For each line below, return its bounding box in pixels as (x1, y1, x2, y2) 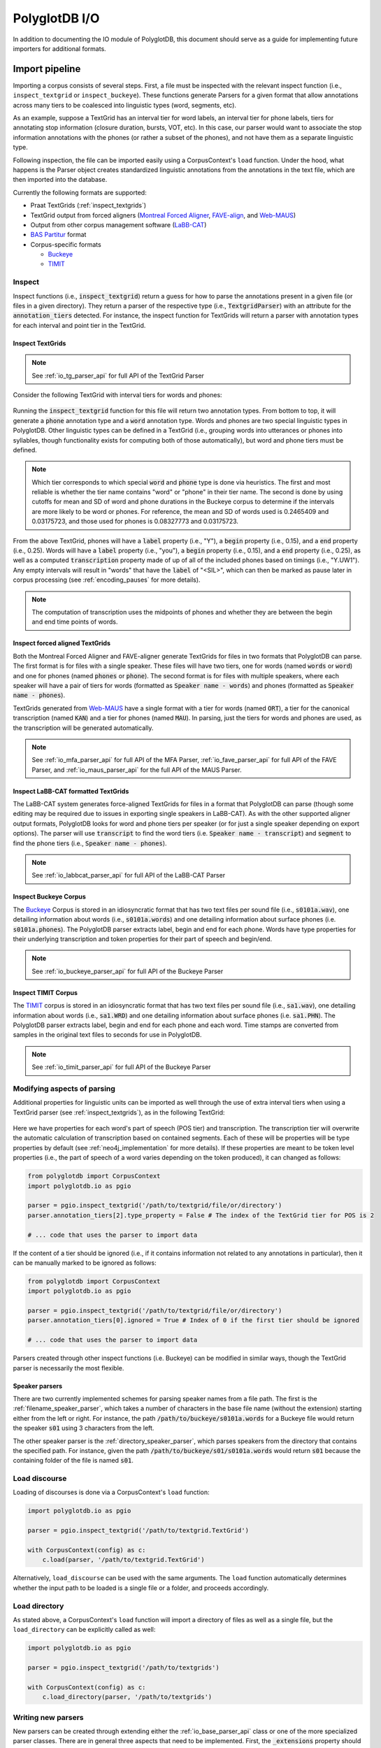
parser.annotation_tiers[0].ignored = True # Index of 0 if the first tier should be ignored (27, 1317, 360, 1324)
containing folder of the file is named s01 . (13, 1456, 134, 1465)
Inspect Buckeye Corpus (13, 892, 87, 901)
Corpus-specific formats (30, 240, 101, 248)
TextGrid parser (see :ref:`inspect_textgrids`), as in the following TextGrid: (13, 1108, 225, 1117)
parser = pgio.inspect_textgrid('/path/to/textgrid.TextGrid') (27, 1526, 250, 1535)
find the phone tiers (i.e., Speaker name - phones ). (13, 839, 167, 847)
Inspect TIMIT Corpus (13, 988, 78, 996)
